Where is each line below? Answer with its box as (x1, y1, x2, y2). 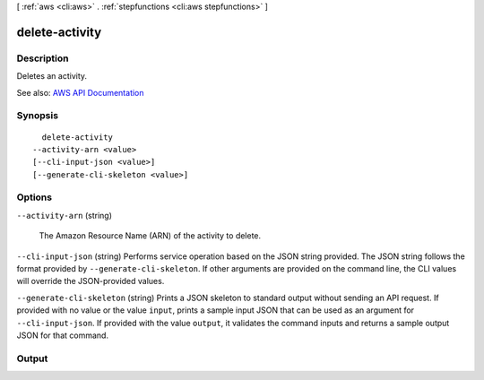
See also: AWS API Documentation (16, 87, 144, 98)
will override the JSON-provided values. (16, 276, 165, 287)
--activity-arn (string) (16, 210, 112, 220)
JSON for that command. (16, 330, 109, 341)
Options (16, 191, 53, 203)
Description (16, 52, 69, 65)
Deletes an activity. (16, 71, 88, 82)
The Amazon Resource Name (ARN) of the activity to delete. (39, 230, 262, 241)
